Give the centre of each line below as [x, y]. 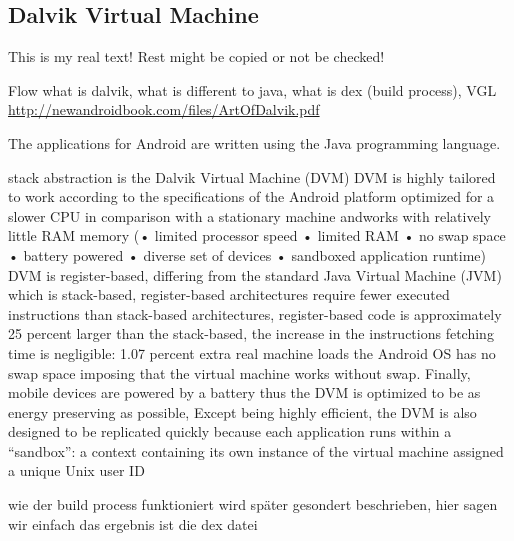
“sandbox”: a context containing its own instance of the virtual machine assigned [256, 450]
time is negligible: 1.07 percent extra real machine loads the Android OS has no [252, 352]
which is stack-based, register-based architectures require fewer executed [229, 294]
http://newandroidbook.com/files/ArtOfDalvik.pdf [164, 109]
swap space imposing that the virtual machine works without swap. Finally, [239, 372]
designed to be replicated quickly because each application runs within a [230, 431]
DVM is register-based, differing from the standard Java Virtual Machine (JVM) [255, 274]
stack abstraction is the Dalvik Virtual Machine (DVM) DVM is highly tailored [252, 176]
